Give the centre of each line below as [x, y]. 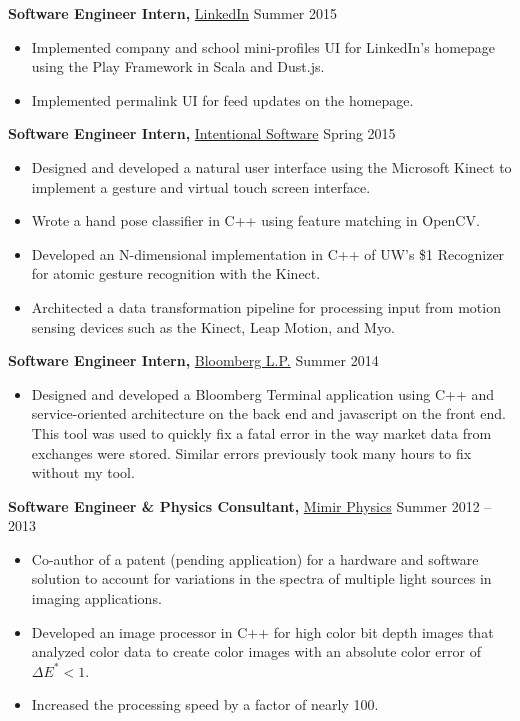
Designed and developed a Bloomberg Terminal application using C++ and [263, 393]
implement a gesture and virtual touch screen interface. [201, 186]
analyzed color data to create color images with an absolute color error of [256, 651]
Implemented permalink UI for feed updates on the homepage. [222, 99]
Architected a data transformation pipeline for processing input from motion [266, 306]
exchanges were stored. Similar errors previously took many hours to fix [251, 452]
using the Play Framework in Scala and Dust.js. [178, 66]
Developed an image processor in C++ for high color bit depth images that [262, 631]
